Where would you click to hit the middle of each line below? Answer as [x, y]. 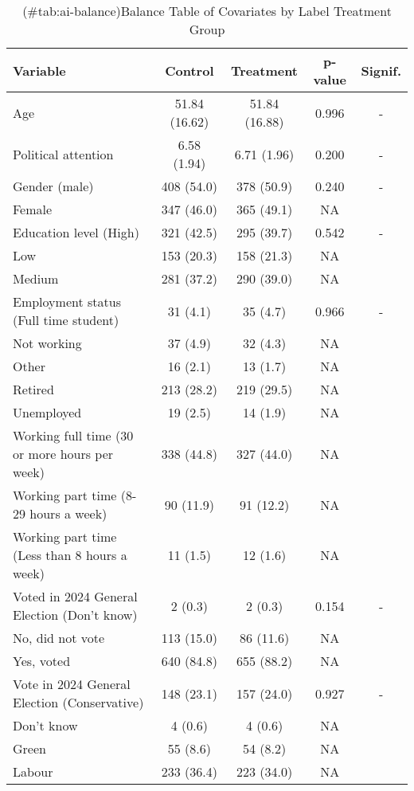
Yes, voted [42, 661]
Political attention [63, 154]
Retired [33, 389]
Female [33, 209]
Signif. [381, 70]
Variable [39, 70]
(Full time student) [66, 320]
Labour [33, 771]
